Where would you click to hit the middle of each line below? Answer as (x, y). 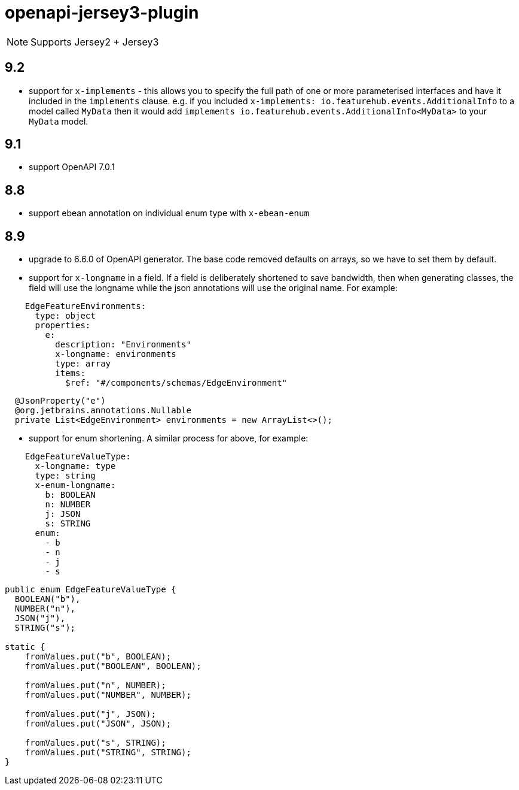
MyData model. (59, 121)
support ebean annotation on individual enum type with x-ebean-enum (169, 213)
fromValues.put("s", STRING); (95, 743)
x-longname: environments (116, 354)
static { (25, 647)
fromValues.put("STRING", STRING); (108, 753)
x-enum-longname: (75, 485)
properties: (63, 326)
